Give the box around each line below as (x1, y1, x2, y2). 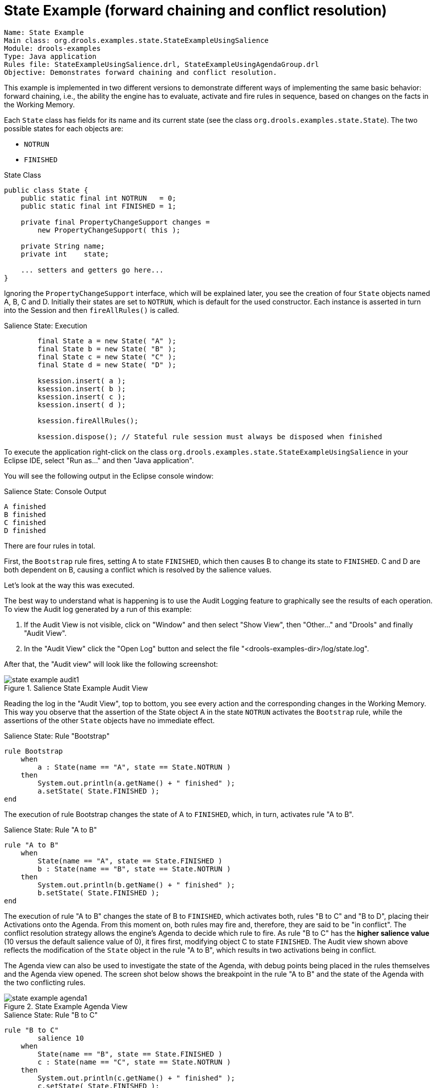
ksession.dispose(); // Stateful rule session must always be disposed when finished (37, 432, 382, 441)
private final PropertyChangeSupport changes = (20, 218, 210, 226)
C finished (4, 518, 46, 527)
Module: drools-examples (4, 44, 101, 52)
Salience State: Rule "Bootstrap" (4, 731, 110, 740)
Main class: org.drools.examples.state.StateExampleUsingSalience (4, 36, 269, 44)
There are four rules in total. (4, 541, 96, 550)
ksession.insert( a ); (37, 376, 126, 385)
